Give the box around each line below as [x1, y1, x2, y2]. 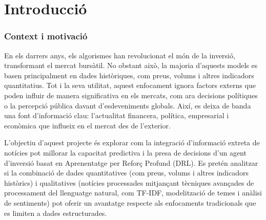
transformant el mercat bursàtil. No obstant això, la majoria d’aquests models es [4, 60, 258, 71]
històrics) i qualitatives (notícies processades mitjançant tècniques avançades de [4, 177, 254, 188]
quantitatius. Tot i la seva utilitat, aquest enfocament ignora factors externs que [4, 80, 256, 91]
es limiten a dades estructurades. [4, 207, 107, 218]
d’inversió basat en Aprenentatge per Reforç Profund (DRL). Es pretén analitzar [4, 157, 258, 168]
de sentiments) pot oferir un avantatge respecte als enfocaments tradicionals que [4, 197, 256, 208]
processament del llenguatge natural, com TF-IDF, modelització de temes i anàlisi [4, 187, 262, 198]
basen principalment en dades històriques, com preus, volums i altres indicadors [4, 70, 254, 80]
